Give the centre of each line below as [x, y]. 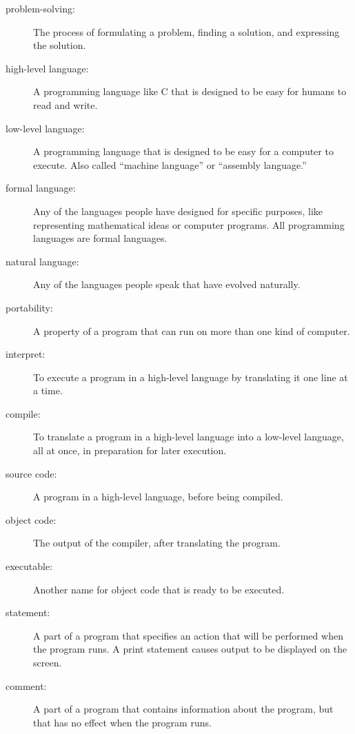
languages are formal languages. [100, 238]
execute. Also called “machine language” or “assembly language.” [170, 164]
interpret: [26, 354]
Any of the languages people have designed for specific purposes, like [178, 211]
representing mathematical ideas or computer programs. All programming [189, 224]
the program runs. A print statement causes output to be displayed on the [190, 649]
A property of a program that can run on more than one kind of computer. [192, 330]
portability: [29, 307]
